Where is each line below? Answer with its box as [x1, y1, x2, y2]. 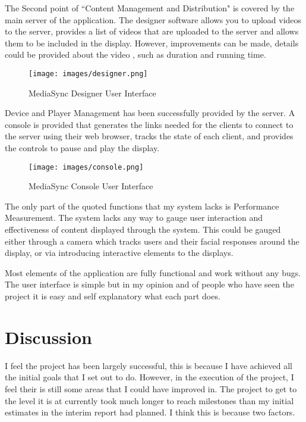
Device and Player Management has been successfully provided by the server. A [5, 107, 295, 119]
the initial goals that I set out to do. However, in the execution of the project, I [5, 371, 294, 383]
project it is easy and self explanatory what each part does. [5, 290, 220, 302]
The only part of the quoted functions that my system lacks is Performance [5, 199, 279, 212]
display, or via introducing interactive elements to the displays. [5, 246, 234, 259]
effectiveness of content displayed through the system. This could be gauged [5, 223, 281, 236]
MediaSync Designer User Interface [29, 86, 156, 99]
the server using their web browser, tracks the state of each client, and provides [5, 130, 294, 142]
